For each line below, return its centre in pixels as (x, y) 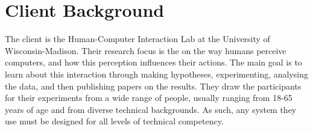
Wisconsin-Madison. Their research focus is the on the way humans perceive (146, 50)
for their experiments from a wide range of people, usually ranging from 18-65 (149, 98)
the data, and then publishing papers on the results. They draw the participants (153, 86)
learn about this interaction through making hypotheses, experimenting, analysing (156, 74)
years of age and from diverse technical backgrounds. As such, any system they (151, 109)
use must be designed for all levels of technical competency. (114, 121)
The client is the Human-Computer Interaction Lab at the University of (138, 39)
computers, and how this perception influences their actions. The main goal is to (153, 62)
